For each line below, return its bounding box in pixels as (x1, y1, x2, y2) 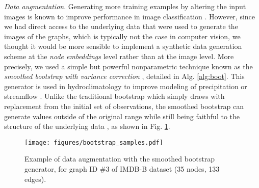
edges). (24, 173, 46, 184)
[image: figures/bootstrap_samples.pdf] (24, 139, 164, 146)
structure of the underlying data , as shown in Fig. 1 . (4, 121, 170, 131)
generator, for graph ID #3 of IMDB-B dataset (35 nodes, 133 (24, 163, 220, 174)
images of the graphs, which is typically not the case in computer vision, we (4, 31, 241, 41)
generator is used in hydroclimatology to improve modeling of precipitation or (4, 80, 247, 91)
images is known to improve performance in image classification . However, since (4, 11, 255, 21)
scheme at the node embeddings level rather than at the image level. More (4, 50, 234, 61)
